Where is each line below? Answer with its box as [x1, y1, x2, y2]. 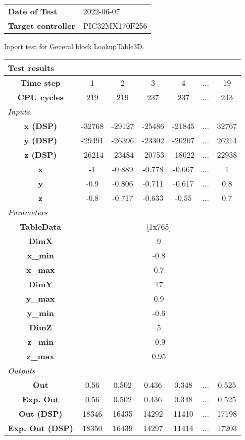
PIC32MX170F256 [83, 20, 147, 31]
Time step [20, 76, 61, 88]
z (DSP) [24, 148, 57, 160]
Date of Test [8, 5, 57, 17]
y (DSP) [24, 134, 57, 146]
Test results [8, 62, 54, 73]
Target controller [8, 20, 75, 31]
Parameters [8, 206, 48, 218]
